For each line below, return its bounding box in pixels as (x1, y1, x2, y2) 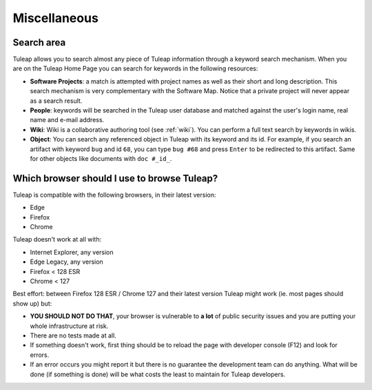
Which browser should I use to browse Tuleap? (12, 173, 218, 184)
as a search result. (30, 97, 83, 105)
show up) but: (12, 299, 52, 307)
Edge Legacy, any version (30, 257, 103, 266)
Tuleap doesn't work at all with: (12, 235, 102, 244)
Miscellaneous (12, 10, 99, 26)
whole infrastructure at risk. (30, 322, 109, 330)
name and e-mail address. (30, 116, 105, 124)
